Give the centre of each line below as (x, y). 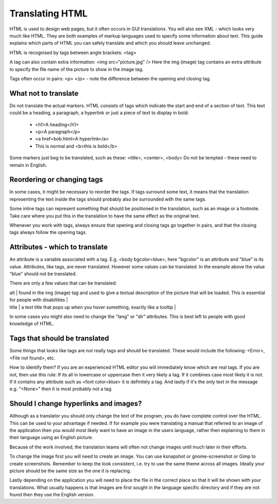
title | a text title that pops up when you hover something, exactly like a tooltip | (93, 307)
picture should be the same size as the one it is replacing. (70, 471)
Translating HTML (48, 13)
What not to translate (44, 93)
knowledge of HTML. (32, 323)
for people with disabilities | (39, 300)
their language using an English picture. (51, 438)
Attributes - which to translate (58, 247)
